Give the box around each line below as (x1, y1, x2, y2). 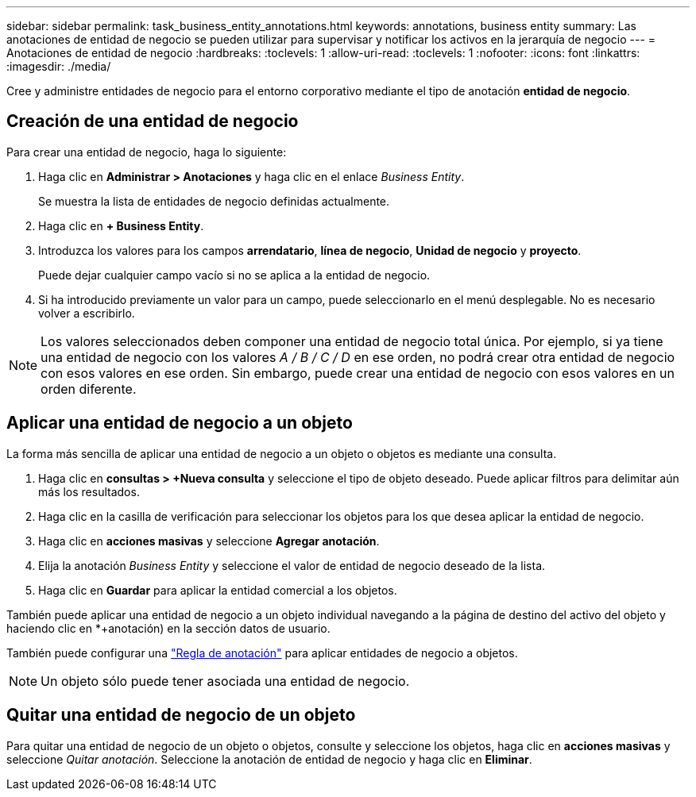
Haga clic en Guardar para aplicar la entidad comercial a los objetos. (38, 583, 397, 597)
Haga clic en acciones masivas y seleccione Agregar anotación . (38, 533, 380, 548)
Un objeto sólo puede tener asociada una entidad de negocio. (41, 672, 410, 689)
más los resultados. (38, 484, 140, 499)
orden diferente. (41, 380, 137, 397)
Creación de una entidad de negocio (6, 111, 299, 132)
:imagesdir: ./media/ (6, 60, 111, 73)
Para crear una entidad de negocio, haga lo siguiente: (6, 144, 287, 159)
